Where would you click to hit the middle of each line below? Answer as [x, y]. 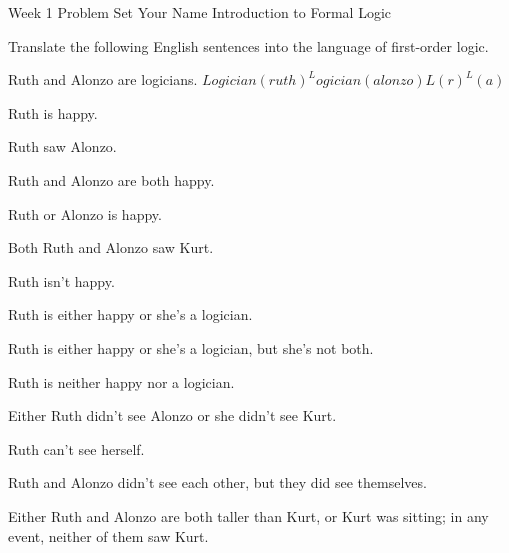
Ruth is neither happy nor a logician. [121, 381]
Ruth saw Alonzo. [62, 146]
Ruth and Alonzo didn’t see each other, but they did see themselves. [217, 482]
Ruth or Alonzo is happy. [85, 213]
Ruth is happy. [53, 112]
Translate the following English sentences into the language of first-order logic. [248, 45]
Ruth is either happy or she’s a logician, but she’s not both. [191, 347]
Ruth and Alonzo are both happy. [111, 179]
